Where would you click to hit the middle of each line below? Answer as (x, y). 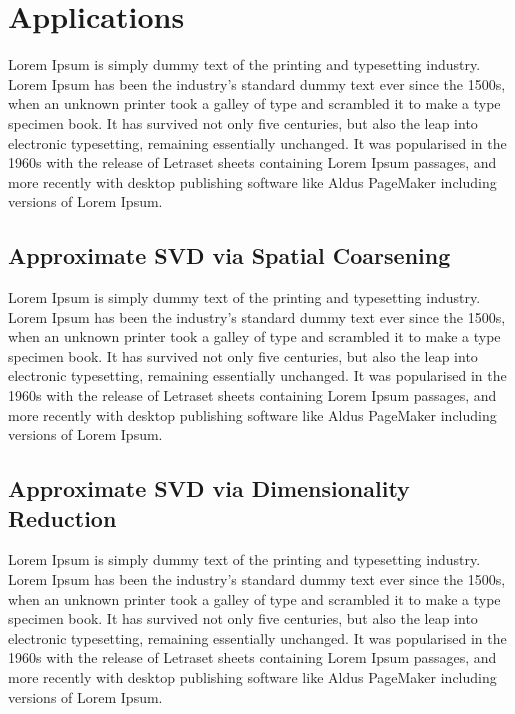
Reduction (62, 517)
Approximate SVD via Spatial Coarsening (229, 255)
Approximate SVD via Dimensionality (209, 488)
